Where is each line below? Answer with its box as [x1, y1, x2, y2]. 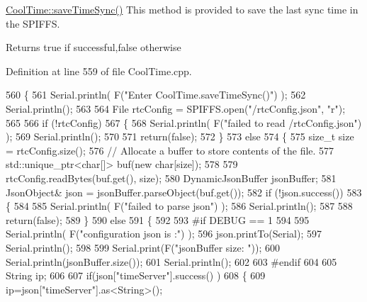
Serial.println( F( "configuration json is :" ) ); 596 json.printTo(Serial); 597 [6, 226, 322, 241]
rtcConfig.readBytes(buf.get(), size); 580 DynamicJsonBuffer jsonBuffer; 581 [6, 170, 337, 185]
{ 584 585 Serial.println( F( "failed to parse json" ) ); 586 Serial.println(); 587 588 [6, 198, 353, 213]
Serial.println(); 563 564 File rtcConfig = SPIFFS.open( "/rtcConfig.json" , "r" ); [6, 101, 346, 116]
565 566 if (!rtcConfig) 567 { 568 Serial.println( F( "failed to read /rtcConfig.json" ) [6, 115, 362, 130]
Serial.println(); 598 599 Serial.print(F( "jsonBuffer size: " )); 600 [6, 240, 280, 255]
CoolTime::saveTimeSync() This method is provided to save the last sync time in [6, 2, 358, 16]
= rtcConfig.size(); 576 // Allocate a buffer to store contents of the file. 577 [6, 142, 334, 157]
